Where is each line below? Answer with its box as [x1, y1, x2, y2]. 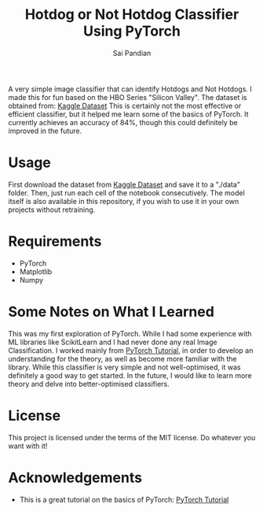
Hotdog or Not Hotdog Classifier [24, 6, 239, 24]
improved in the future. [8, 126, 82, 135]
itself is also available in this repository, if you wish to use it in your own [8, 196, 239, 206]
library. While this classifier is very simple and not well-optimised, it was [8, 362, 241, 372]
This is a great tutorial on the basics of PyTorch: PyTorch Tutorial [19, 495, 229, 504]
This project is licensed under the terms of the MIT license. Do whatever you [8, 432, 256, 442]
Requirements [8, 232, 102, 250]
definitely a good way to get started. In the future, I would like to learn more [8, 370, 253, 380]
